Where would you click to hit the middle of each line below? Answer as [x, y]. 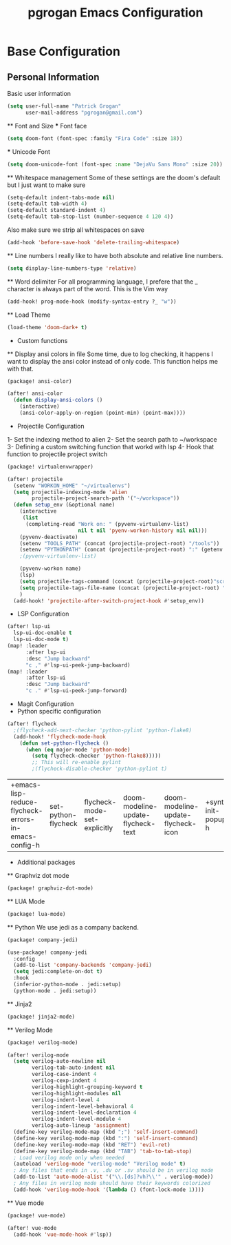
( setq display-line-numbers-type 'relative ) [72, 268]
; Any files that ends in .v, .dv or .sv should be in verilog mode [113, 1170]
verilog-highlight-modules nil [77, 1093]
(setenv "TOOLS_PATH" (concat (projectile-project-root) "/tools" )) [120, 543]
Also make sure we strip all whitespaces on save [76, 230]
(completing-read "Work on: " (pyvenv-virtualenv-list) [107, 524]
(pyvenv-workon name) [50, 569]
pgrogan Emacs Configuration [115, 13]
